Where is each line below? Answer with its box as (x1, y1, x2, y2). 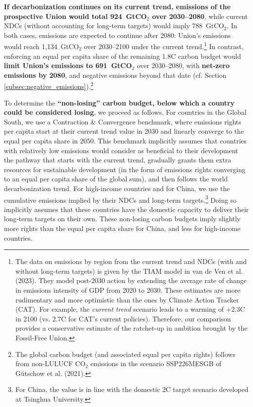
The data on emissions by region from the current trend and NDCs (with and (15, 256, 247, 266)
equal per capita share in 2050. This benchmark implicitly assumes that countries (4, 136, 247, 146)
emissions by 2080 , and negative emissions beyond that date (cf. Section (4, 70, 227, 80)
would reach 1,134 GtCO (4, 41, 79, 52)
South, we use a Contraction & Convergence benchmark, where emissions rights (4, 116, 241, 126)
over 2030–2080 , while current (152, 11, 248, 21)
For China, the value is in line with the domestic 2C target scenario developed (15, 384, 249, 394)
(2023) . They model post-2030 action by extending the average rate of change (15, 275, 247, 285)
